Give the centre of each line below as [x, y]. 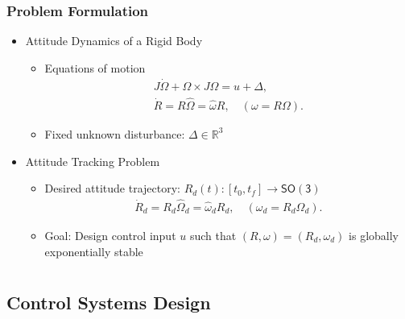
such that [213, 235]
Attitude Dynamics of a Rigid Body [114, 41]
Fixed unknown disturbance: [115, 133]
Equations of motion [95, 67]
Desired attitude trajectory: [112, 188]
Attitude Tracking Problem [93, 161]
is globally [374, 235]
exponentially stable [94, 251]
